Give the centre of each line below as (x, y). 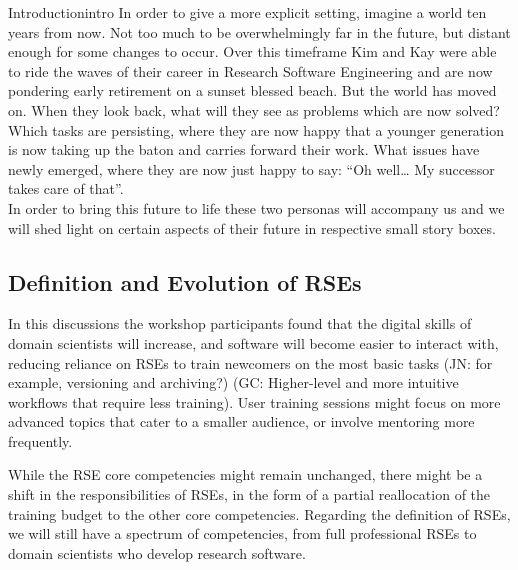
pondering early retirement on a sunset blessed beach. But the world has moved (252, 90)
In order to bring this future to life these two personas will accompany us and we (256, 207)
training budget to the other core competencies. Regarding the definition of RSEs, (259, 513)
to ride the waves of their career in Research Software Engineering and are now (250, 70)
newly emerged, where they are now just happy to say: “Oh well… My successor (251, 168)
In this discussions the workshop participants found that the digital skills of (240, 323)
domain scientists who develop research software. (157, 552)
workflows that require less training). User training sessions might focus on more (254, 401)
